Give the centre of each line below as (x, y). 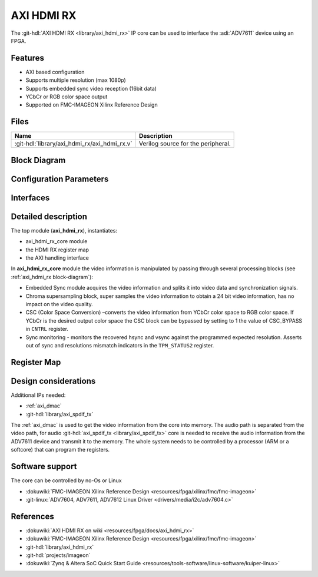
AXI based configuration (55, 72)
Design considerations (53, 381)
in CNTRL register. (47, 329)
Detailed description (49, 216)
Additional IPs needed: (38, 395)
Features (27, 58)
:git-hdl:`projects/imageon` (58, 555)
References (32, 516)
